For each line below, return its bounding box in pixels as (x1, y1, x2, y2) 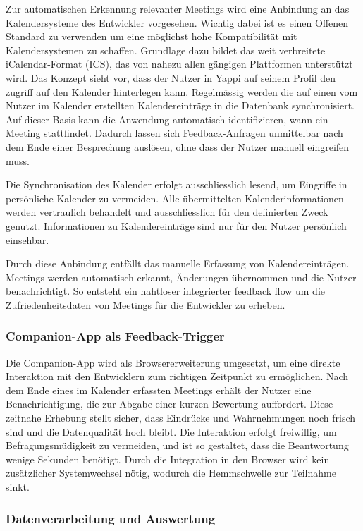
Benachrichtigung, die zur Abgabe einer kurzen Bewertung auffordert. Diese (6, 396, 333, 411)
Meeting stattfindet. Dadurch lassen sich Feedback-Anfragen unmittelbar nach (6, 126, 343, 140)
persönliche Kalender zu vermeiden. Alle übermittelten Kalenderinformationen (6, 190, 344, 205)
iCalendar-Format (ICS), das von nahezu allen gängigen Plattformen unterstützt (6, 56, 353, 71)
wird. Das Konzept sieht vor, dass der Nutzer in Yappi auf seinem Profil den (6, 70, 336, 85)
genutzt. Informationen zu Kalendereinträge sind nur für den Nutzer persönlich (6, 218, 347, 233)
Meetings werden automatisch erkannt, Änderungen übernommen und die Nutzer (6, 269, 357, 284)
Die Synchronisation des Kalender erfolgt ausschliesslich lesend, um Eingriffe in (6, 177, 347, 192)
